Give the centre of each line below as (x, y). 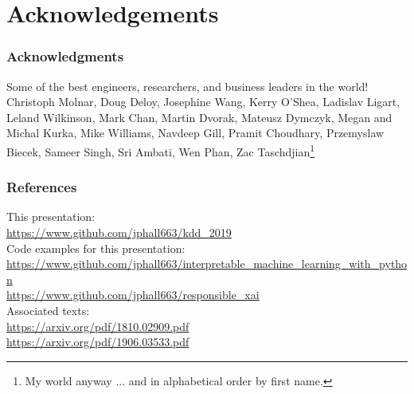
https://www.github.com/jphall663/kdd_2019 (119, 232)
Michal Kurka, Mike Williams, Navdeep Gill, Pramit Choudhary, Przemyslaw (195, 133)
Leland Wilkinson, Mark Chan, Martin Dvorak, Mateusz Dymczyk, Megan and (199, 117)
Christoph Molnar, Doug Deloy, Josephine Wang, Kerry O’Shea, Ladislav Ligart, (203, 102)
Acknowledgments (65, 56)
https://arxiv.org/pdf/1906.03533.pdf (98, 342)
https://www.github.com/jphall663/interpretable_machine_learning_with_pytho (207, 264)
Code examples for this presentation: (96, 248)
